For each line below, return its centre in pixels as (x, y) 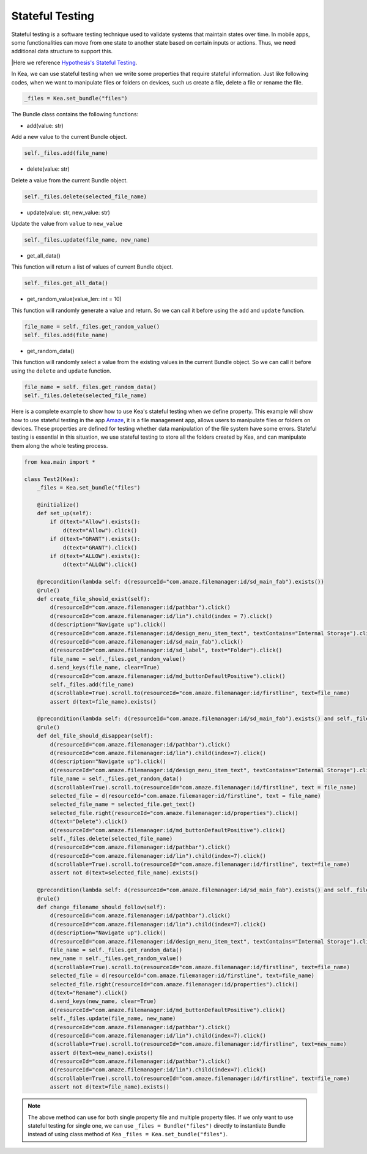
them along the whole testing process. (60, 445)
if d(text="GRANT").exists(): (95, 539)
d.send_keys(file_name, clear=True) (105, 668)
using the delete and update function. (61, 371)
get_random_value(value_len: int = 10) (74, 299)
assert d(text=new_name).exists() (102, 1053)
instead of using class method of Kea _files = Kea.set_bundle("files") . (128, 1134)
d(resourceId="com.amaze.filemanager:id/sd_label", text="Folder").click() (166, 650)
